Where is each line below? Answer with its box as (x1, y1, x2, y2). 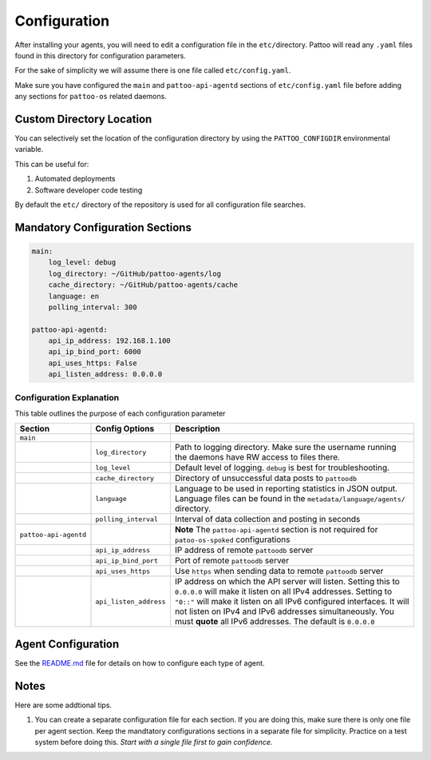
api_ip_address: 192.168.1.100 (48, 336, 171, 345)
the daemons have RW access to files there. (174, 452, 341, 463)
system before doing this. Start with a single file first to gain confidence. (34, 737, 273, 746)
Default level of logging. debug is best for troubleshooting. (174, 462, 390, 473)
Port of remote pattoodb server (174, 555, 290, 567)
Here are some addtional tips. (14, 700, 112, 710)
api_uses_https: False (48, 358, 137, 368)
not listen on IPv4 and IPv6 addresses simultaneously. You (174, 606, 394, 617)
